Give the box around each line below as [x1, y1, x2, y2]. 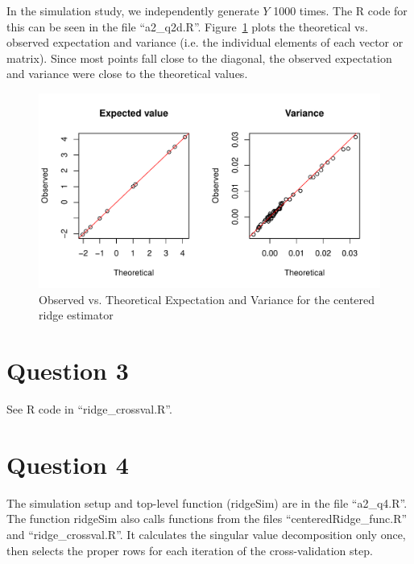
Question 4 [6, 447, 129, 480]
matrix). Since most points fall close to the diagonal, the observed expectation [6, 49, 392, 66]
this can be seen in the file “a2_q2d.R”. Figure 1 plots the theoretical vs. [6, 18, 368, 35]
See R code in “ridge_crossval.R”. [6, 401, 172, 418]
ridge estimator [39, 307, 114, 323]
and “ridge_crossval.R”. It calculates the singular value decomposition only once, [6, 526, 406, 542]
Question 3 [6, 354, 129, 387]
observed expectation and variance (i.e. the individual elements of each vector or [6, 34, 404, 51]
